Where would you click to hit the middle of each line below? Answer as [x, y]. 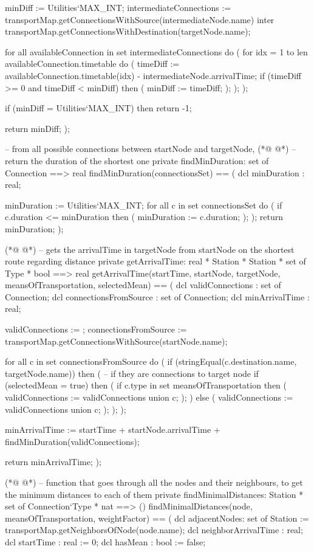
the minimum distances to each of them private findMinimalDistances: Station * [154, 494]
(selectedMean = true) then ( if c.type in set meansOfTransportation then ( [146, 385]
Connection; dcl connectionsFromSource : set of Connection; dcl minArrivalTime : [157, 296]
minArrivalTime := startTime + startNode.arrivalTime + [113, 430]
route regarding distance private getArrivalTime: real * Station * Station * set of [155, 261]
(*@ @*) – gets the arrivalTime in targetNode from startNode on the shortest [150, 249]
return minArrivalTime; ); [53, 462]
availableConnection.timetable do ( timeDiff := [92, 64]
